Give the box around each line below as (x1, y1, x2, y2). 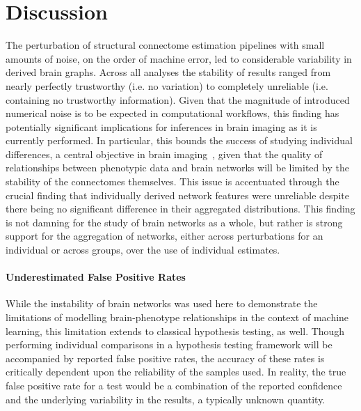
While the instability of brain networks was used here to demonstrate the (6, 296, 318, 311)
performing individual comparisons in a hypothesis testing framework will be (6, 337, 332, 352)
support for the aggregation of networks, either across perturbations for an (6, 228, 323, 243)
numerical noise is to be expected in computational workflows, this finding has (6, 106, 339, 121)
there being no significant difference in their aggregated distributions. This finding (6, 201, 355, 216)
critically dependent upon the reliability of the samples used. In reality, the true (6, 364, 346, 379)
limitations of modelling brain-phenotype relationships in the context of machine (6, 310, 349, 325)
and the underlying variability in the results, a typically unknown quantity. (6, 391, 326, 406)
